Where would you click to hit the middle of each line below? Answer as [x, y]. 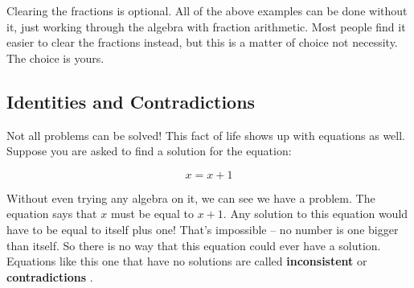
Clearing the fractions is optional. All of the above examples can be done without [207, 10]
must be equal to [152, 214]
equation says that [52, 214]
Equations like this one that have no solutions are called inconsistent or [187, 261]
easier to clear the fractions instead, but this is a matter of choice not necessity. [202, 42]
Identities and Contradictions [131, 101]
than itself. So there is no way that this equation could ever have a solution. [194, 245]
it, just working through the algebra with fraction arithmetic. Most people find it [206, 26]
